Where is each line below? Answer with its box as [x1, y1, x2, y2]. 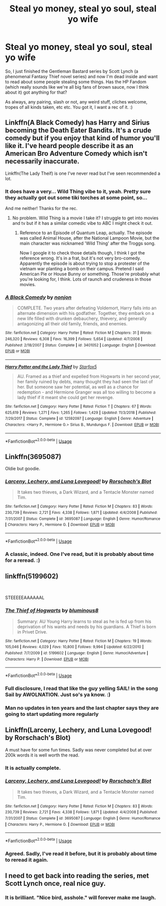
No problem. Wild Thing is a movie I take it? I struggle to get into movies [12, 215, 159, 221]
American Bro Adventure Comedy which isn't [5, 150, 148, 158]
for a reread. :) [5, 556, 41, 563]
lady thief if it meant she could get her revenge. [17, 394, 114, 400]
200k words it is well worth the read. [5, 752, 80, 758]
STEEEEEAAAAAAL [5, 595, 44, 601]
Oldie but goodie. [5, 466, 41, 472]
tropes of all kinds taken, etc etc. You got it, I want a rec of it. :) [5, 104, 133, 110]
